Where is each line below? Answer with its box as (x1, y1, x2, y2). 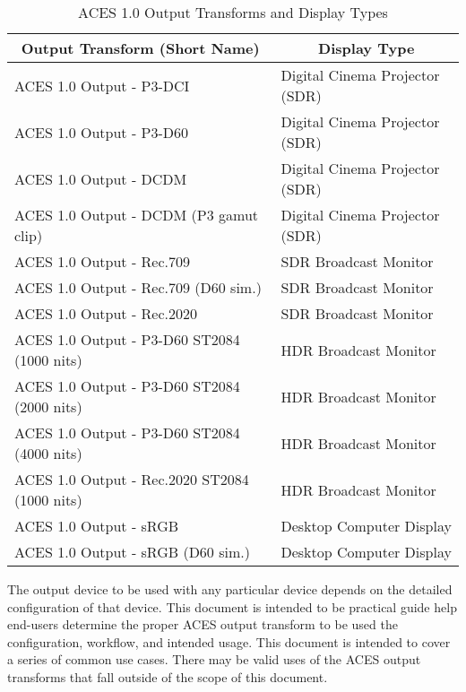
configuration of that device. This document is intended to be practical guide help (7, 597, 457, 616)
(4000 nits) (14, 443, 82, 463)
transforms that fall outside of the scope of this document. (7, 667, 328, 686)
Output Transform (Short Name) (21, 38, 260, 58)
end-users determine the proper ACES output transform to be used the (7, 615, 398, 634)
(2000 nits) (14, 396, 82, 417)
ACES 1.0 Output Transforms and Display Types (78, 2, 388, 22)
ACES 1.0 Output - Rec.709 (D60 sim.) (14, 277, 262, 298)
